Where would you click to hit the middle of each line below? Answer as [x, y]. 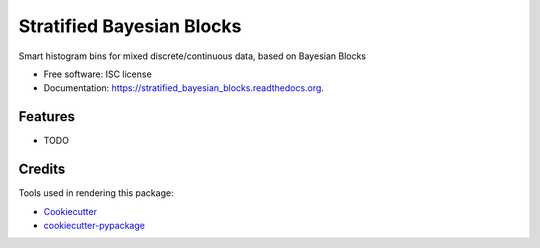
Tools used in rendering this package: [96, 193]
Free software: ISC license [97, 74]
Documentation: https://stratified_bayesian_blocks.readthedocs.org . [184, 88]
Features [46, 116]
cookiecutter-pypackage [94, 225]
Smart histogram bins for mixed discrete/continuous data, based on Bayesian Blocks [192, 56]
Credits [42, 169]
